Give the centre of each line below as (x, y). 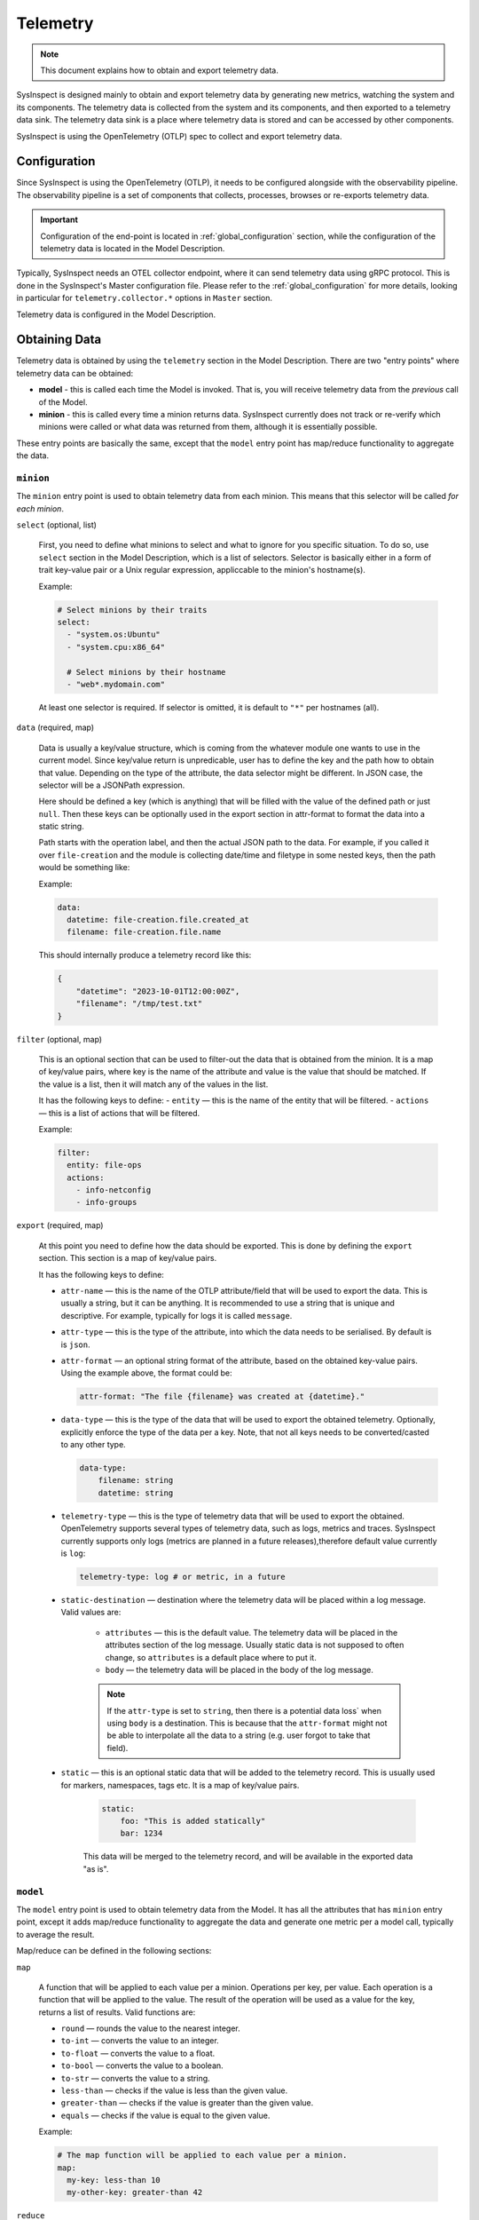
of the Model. (63, 402)
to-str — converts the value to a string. (135, 2078)
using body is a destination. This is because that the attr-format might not (247, 1724)
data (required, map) (55, 727)
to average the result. (55, 1934)
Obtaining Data (59, 340)
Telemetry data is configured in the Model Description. (116, 314)
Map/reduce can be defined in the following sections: (114, 1951)
